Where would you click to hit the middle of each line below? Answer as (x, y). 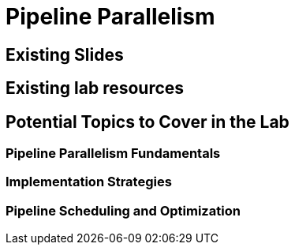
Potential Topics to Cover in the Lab (147, 122)
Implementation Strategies (89, 182)
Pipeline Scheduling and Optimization (123, 210)
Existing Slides (65, 54)
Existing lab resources (95, 88)
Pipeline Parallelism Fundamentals (113, 154)
